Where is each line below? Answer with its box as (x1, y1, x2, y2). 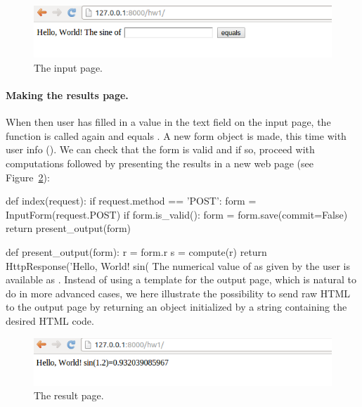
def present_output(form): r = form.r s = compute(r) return (6, 244, 267, 259)
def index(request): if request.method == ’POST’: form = (6, 193, 257, 208)
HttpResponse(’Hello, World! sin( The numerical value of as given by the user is (6, 258, 350, 273)
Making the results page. (6, 87, 129, 102)
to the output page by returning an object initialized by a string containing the (6, 299, 347, 314)
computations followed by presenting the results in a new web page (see (6, 155, 313, 170)
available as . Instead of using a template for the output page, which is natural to (6, 272, 356, 287)
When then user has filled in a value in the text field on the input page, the (6, 115, 331, 129)
